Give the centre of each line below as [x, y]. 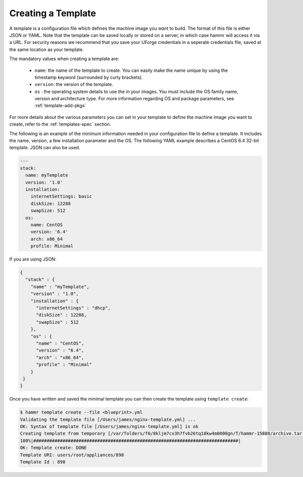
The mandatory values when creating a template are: [64, 59]
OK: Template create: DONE [53, 448]
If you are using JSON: [33, 259]
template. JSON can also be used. [45, 148]
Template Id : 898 [43, 462]
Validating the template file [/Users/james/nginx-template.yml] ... [108, 419]
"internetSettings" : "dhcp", [73, 308]
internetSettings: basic [61, 197]
